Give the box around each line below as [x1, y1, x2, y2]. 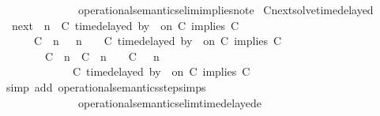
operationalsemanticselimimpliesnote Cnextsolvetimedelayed [77, 2, 374, 17]
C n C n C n [44, 47, 160, 64]
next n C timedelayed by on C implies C [11, 17, 239, 33]
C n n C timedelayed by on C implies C [33, 32, 282, 49]
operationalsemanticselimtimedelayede [77, 94, 261, 110]
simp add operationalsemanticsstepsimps [6, 78, 206, 95]
